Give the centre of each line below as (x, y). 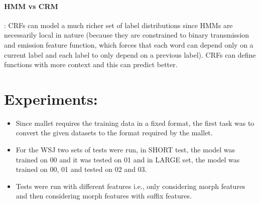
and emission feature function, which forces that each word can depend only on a (129, 44)
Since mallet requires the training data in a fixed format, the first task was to (135, 123)
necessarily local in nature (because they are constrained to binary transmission (127, 35)
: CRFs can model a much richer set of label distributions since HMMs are (118, 25)
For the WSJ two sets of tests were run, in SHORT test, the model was (125, 150)
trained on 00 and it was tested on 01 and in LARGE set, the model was (128, 159)
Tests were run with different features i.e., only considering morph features (131, 186)
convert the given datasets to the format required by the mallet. (114, 133)
